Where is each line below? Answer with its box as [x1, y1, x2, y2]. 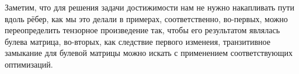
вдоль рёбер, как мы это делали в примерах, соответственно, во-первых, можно [5, 12, 288, 24]
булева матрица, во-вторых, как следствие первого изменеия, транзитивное [5, 35, 270, 47]
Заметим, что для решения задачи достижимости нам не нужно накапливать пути [5, 1, 294, 13]
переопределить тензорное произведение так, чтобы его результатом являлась [5, 24, 280, 36]
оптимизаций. [5, 58, 53, 70]
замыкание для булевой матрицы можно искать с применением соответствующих [5, 47, 293, 59]
